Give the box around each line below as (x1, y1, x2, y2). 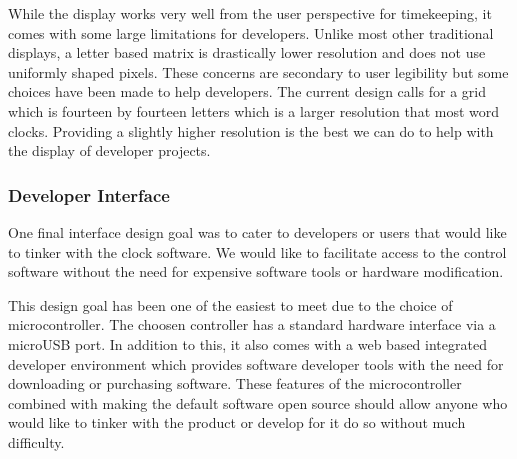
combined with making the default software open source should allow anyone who (8, 392, 508, 413)
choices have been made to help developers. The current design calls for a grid (8, 81, 487, 102)
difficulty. (8, 431, 65, 452)
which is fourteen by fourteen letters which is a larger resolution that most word (8, 100, 500, 121)
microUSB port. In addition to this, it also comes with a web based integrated (8, 333, 487, 354)
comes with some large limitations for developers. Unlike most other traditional (8, 22, 494, 43)
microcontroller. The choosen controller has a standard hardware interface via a (8, 314, 496, 335)
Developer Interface (8, 182, 170, 207)
